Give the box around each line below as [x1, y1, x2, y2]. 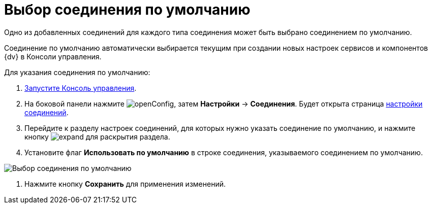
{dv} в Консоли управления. [4, 52, 102, 61]
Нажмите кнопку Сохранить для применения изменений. [24, 179, 226, 188]
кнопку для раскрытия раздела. [24, 132, 170, 141]
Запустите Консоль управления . [24, 83, 137, 92]
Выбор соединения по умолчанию [4, 1, 251, 18]
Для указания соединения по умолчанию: [4, 67, 150, 77]
